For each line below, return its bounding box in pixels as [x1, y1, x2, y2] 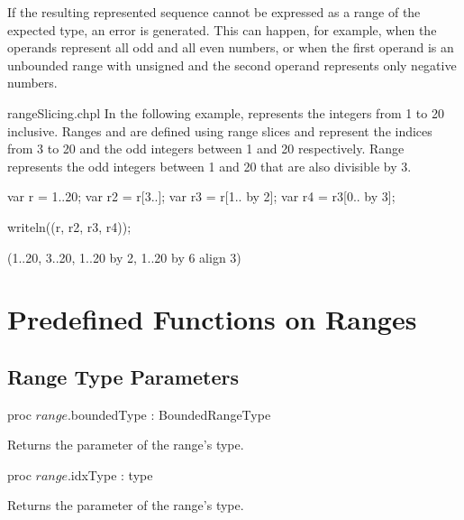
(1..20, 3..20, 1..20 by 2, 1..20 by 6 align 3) [7, 247, 241, 266]
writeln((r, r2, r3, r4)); [7, 217, 132, 236]
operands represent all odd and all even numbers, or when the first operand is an [7, 38, 454, 57]
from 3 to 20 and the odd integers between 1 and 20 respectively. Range [7, 139, 405, 158]
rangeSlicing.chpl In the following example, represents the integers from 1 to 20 [7, 103, 444, 122]
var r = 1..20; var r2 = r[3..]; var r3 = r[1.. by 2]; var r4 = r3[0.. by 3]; [7, 187, 396, 206]
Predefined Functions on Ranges [7, 301, 417, 338]
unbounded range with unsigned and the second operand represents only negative [7, 55, 457, 74]
